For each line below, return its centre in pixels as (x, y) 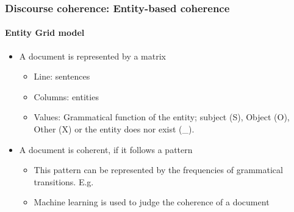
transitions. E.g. (64, 181)
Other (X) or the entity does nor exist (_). (114, 129)
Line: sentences (62, 76)
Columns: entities (66, 96)
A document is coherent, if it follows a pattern (106, 149)
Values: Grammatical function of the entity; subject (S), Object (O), (162, 117)
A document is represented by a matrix (92, 56)
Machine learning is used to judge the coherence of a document (152, 202)
